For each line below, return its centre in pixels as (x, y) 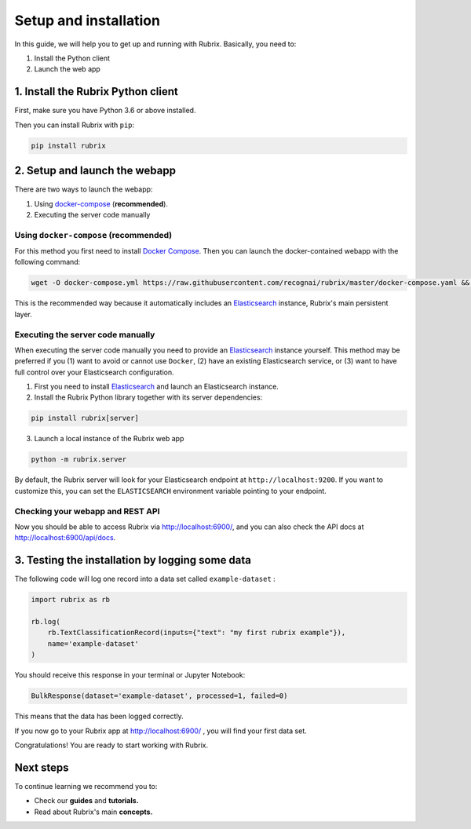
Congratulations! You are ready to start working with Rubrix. (111, 745)
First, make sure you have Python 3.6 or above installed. (105, 111)
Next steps (42, 767)
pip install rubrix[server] (85, 418)
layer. (24, 314)
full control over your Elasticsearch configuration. (94, 372)
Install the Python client (72, 58)
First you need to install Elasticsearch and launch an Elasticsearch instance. (156, 387)
